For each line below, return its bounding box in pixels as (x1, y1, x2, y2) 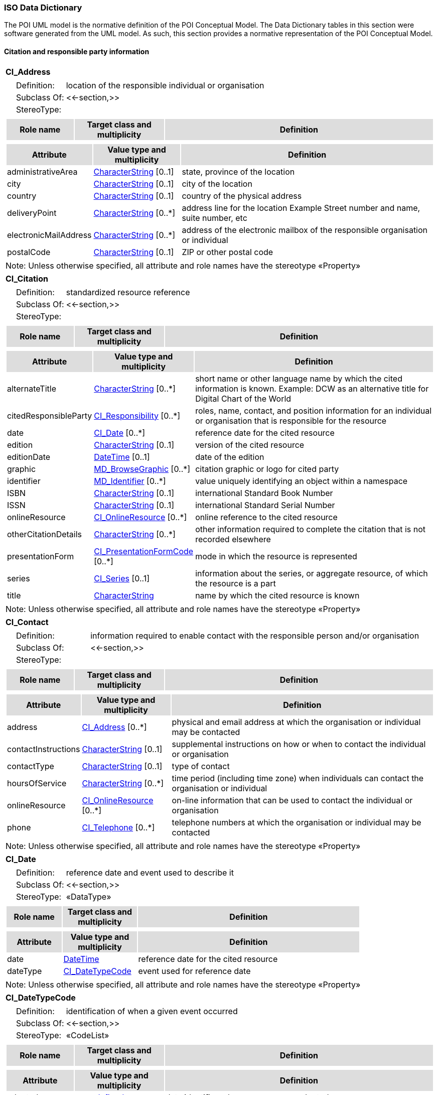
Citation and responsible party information (4, 47, 150, 56)
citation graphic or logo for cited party (195, 463, 339, 474)
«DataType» (66, 891, 111, 902)
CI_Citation (6, 273, 48, 284)
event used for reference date (138, 965, 251, 976)
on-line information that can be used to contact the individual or (172, 795, 413, 805)
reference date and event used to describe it (66, 867, 234, 878)
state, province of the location (182, 166, 295, 177)
